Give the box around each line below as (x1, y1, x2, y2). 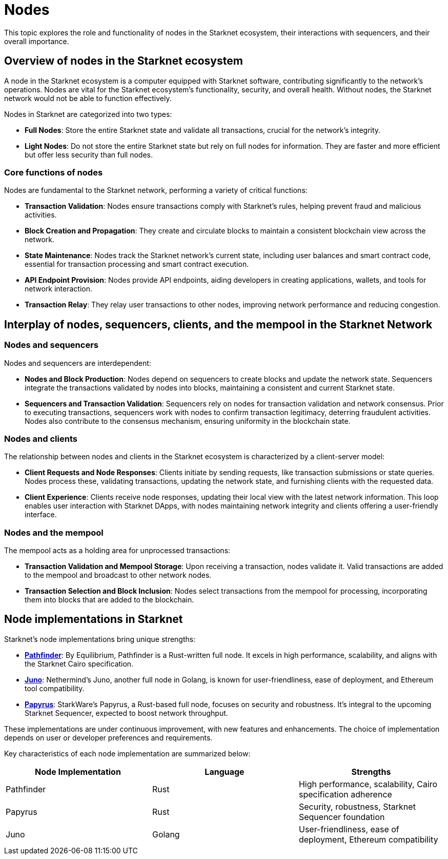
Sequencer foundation (298, 811, 385, 822)
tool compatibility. (25, 684, 85, 693)
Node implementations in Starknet (4, 613, 183, 626)
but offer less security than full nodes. (25, 150, 153, 159)
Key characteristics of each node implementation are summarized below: (4, 749, 251, 758)
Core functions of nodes (4, 167, 103, 178)
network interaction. (25, 284, 92, 294)
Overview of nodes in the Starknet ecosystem (4, 54, 243, 68)
